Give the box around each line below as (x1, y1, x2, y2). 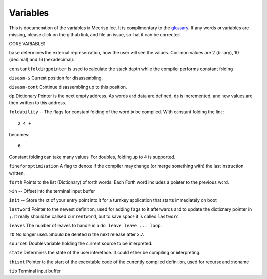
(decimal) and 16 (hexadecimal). (9, 57, 75, 63)
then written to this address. (9, 100, 67, 106)
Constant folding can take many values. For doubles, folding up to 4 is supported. (9, 154, 176, 160)
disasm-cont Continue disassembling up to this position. (9, 84, 127, 90)
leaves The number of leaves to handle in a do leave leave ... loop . (9, 223, 162, 229)
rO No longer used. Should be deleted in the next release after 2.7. (9, 232, 144, 237)
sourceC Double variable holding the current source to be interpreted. (9, 240, 153, 246)
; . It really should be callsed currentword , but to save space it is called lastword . (9, 213, 180, 219)
